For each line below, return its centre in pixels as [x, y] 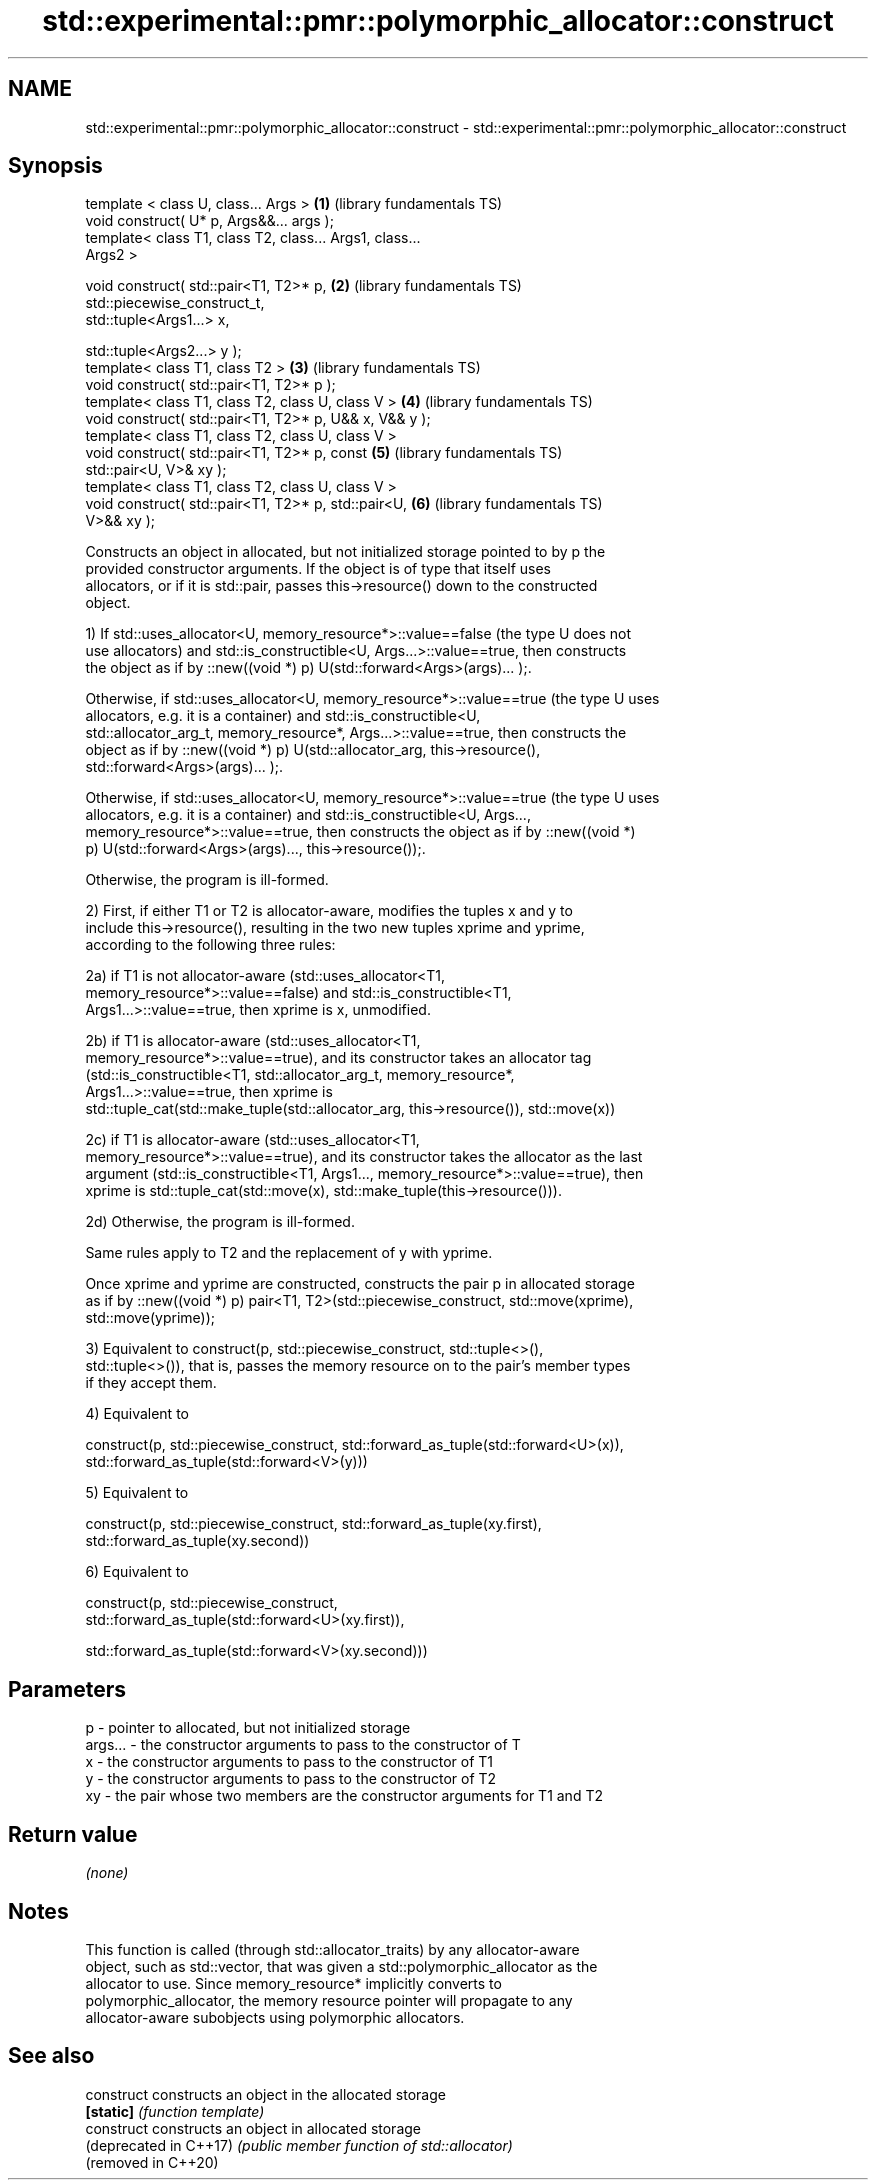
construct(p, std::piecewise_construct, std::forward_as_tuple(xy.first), [313, 1524]
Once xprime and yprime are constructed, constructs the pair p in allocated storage [360, 1284]
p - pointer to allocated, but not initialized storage [248, 1728]
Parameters [67, 1689]
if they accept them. [151, 1383]
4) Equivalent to [137, 1414]
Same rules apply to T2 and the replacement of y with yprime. [289, 1253]
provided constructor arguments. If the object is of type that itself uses [318, 569]
